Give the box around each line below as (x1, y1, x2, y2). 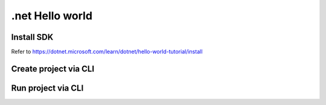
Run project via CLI (11, 83, 84, 93)
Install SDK (11, 32, 54, 42)
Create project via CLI (11, 63, 95, 74)
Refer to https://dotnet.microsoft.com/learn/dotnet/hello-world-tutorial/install (11, 48, 203, 56)
